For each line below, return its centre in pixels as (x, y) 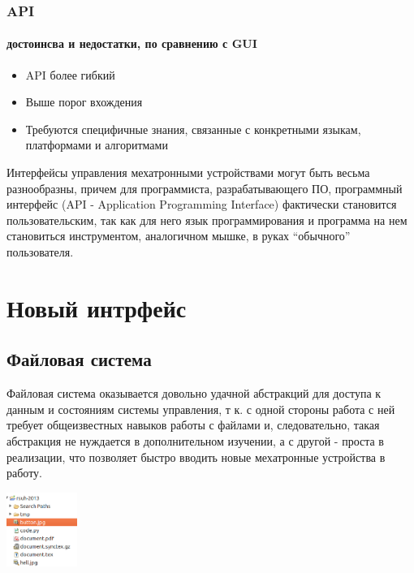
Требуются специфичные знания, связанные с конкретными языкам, (193, 129)
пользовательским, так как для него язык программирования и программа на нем (207, 220)
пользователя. (40, 251)
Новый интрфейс (97, 307)
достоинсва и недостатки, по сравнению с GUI (132, 43)
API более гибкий (70, 74)
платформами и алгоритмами (97, 145)
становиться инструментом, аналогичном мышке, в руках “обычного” (179, 236)
